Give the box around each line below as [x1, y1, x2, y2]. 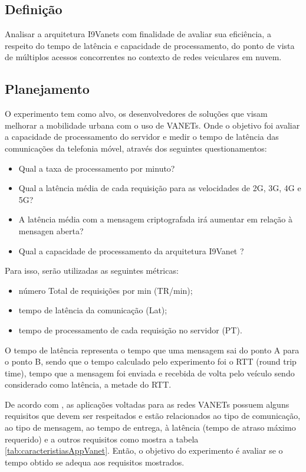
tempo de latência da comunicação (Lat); [18, 304, 167, 316]
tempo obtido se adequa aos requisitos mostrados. [5, 455, 185, 468]
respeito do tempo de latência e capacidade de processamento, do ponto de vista [5, 39, 295, 51]
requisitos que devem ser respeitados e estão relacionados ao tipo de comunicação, [5, 409, 301, 422]
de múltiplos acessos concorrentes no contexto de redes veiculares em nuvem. [5, 51, 282, 63]
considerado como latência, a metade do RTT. [5, 378, 172, 391]
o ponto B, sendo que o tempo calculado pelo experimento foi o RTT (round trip [5, 355, 297, 368]
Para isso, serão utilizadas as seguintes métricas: [5, 264, 179, 277]
